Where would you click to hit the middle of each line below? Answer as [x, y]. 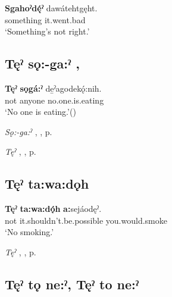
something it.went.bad [45, 19]
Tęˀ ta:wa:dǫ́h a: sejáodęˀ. [53, 209]
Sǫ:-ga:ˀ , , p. [29, 131]
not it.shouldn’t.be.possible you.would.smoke [86, 220]
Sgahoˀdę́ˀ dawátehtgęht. [51, 8]
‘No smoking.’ [29, 232]
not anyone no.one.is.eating [54, 100]
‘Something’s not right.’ [47, 31]
